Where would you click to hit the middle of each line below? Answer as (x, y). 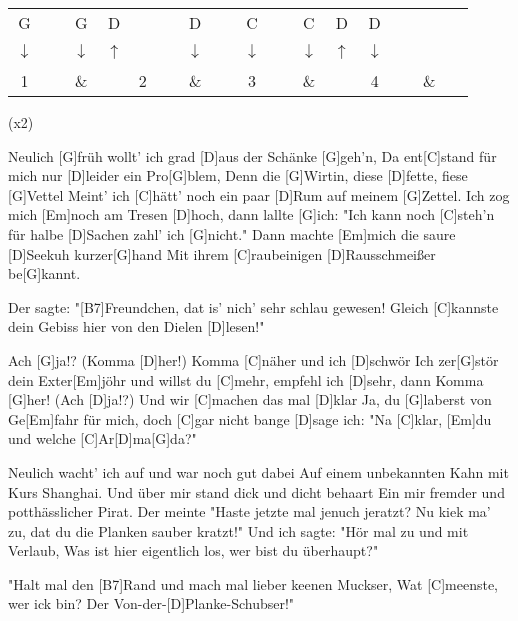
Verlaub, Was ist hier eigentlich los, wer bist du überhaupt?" (193, 550)
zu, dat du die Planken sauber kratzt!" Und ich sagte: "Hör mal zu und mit (238, 530)
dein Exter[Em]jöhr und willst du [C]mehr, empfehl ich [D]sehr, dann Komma (246, 379)
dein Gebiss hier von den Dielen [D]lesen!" (136, 326)
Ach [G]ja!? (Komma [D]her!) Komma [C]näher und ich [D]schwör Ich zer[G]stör (253, 359)
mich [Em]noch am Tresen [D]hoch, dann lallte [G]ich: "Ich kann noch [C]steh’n (251, 214)
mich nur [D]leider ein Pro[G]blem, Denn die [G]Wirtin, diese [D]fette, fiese (238, 175)
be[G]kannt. (44, 273)
